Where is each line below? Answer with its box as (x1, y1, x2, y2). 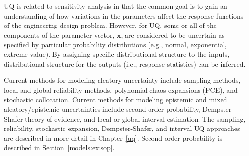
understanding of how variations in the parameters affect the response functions (4, 10, 244, 21)
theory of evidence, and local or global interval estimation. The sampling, (25, 113, 246, 124)
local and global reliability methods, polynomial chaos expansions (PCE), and (4, 84, 238, 95)
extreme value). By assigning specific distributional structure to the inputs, (4, 49, 230, 59)
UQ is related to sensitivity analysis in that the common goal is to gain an (4, 1, 227, 11)
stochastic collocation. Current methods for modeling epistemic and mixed (4, 94, 227, 104)
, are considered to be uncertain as (121, 29, 224, 40)
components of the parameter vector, (4, 29, 115, 40)
